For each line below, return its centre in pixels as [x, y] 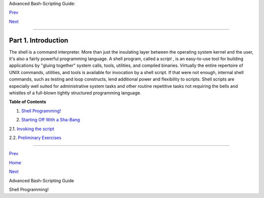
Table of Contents [28, 102]
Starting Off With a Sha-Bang [51, 120]
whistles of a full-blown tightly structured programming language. [75, 93]
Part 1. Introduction [39, 40]
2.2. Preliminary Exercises [35, 138]
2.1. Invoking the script [32, 129]
